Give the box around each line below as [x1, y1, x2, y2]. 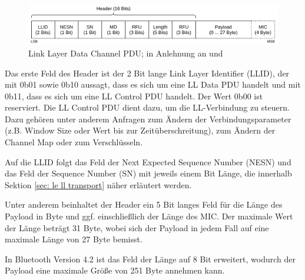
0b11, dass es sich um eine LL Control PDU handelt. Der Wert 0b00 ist [5, 89, 263, 102]
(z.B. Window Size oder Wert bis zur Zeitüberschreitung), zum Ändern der [5, 124, 276, 136]
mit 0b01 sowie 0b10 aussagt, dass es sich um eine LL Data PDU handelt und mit [5, 78, 301, 91]
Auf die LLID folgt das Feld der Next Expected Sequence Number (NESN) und [5, 155, 291, 168]
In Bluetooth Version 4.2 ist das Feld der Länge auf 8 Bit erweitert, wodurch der [5, 252, 296, 265]
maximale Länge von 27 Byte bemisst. [5, 233, 142, 245]
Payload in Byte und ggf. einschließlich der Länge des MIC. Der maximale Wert [5, 210, 293, 222]
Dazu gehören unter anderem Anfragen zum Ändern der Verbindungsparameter [5, 112, 291, 125]
